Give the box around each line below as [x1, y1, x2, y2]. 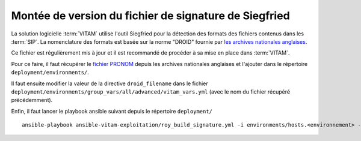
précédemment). [11, 97, 53, 104]
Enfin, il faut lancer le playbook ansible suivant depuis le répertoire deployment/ [11, 107, 213, 115]
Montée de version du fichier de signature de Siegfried [11, 9, 290, 22]
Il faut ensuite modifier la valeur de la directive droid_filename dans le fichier [11, 80, 209, 87]
